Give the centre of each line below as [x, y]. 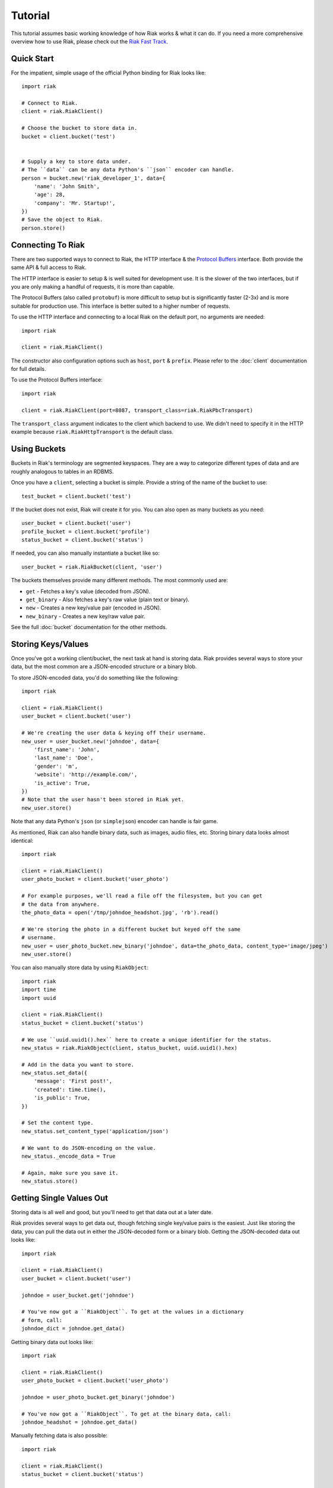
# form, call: [42, 1320]
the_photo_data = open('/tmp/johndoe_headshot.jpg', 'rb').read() [120, 913]
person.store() [44, 228]
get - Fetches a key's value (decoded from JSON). [88, 591]
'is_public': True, [62, 1098]
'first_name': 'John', [67, 750]
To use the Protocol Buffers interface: [57, 380]
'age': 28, [50, 195]
